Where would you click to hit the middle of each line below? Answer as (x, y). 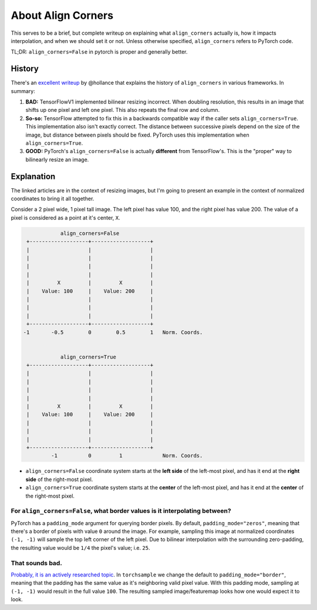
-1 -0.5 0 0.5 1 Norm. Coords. (113, 332)
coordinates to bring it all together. (53, 199)
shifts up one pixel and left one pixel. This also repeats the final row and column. (123, 110)
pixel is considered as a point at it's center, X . (65, 217)
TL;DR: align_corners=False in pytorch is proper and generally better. (99, 52)
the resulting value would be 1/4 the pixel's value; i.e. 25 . (80, 548)
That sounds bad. (37, 563)
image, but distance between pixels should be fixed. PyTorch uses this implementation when (137, 135)
